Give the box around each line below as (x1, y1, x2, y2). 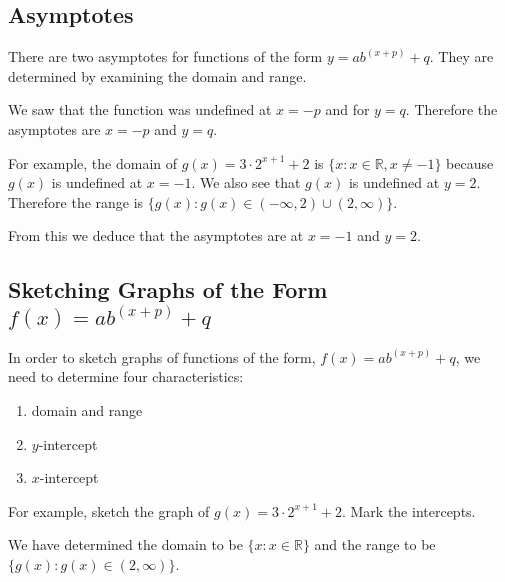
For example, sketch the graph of (8, 500, 210, 521)
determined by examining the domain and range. (8, 65, 307, 86)
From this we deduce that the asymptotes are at (8, 225, 304, 246)
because (446, 152, 494, 173)
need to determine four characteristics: (8, 366, 244, 387)
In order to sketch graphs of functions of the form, (8, 346, 316, 367)
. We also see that (191, 172, 301, 193)
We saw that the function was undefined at (8, 99, 272, 120)
